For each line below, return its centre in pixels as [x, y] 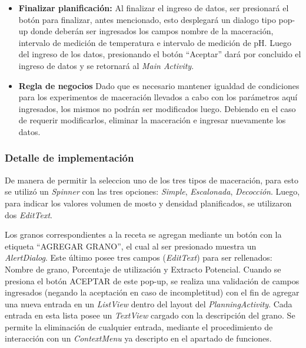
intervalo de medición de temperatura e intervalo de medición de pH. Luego [155, 42]
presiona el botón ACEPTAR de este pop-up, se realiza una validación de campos [152, 280]
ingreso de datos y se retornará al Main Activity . [106, 65]
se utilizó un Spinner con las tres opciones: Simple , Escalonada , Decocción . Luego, [152, 191]
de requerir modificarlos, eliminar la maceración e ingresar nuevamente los [152, 120]
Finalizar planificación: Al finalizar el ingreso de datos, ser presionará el [154, 8]
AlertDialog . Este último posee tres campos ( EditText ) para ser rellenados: [139, 257]
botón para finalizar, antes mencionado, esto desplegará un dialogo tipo [147, 19]
